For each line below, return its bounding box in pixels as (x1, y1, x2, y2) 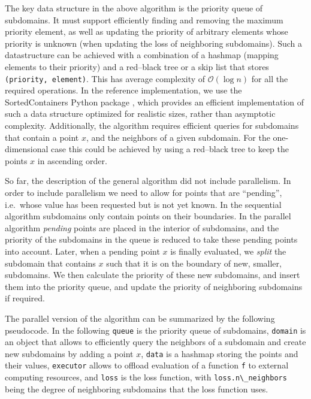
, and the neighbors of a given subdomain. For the (86, 131, 270, 143)
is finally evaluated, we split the (170, 244, 286, 257)
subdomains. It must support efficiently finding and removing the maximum (5, 13, 283, 26)
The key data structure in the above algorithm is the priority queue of (5, 2, 263, 14)
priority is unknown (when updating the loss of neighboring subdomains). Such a (5, 37, 303, 49)
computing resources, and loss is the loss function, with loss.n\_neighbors (5, 371, 287, 383)
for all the (251, 72, 288, 84)
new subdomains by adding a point (5, 347, 134, 359)
